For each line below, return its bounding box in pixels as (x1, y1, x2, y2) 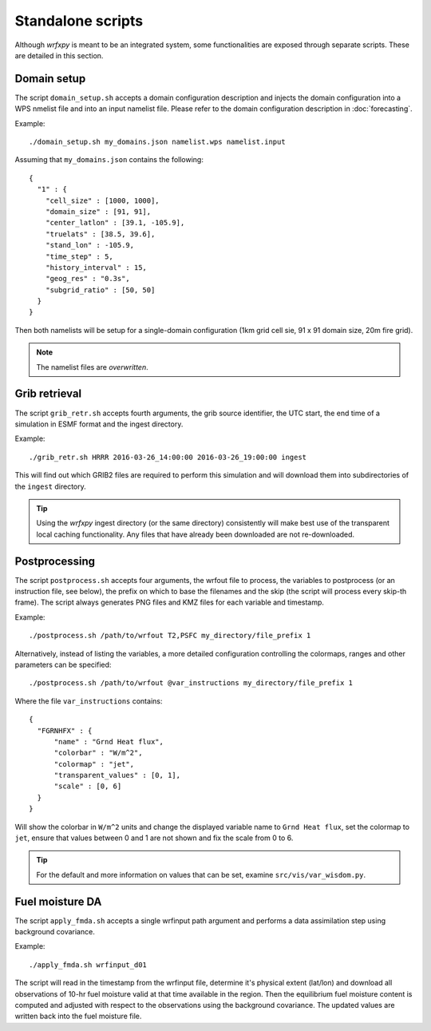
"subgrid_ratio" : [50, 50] (45, 285, 156, 295)
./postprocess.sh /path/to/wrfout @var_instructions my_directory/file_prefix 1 (29, 679, 354, 688)
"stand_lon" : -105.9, (45, 240, 135, 250)
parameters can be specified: (14, 660, 112, 669)
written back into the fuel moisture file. (14, 1011, 142, 1021)
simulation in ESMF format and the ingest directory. (14, 419, 184, 429)
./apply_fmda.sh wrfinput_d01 (29, 960, 148, 970)
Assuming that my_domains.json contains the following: (14, 155, 204, 165)
